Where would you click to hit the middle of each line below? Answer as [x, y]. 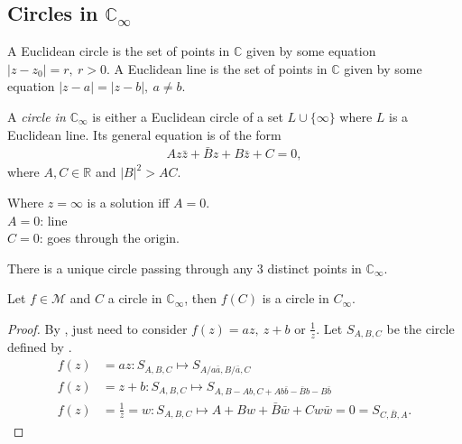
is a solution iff [128, 203]
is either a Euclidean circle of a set [188, 116]
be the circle [420, 328]
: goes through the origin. [110, 238]
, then [201, 298]
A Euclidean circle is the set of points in [119, 51]
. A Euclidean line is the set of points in [217, 68]
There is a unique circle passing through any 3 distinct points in [185, 268]
